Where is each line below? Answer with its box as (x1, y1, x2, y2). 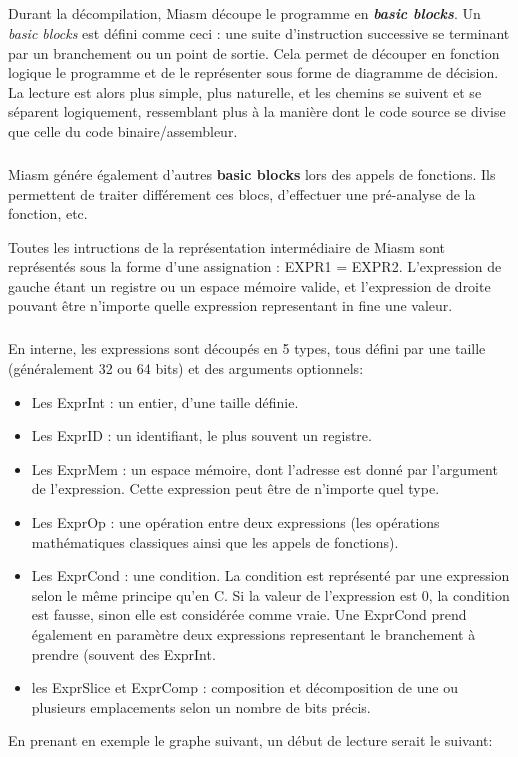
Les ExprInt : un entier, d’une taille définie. (31, 391, 299, 412)
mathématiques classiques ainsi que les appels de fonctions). (31, 531, 399, 552)
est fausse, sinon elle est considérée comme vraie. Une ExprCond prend (31, 604, 467, 625)
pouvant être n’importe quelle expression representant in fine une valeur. (8, 295, 453, 316)
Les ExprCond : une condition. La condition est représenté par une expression (31, 565, 510, 586)
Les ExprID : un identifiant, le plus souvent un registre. (31, 425, 372, 446)
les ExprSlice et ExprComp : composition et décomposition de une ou (31, 677, 458, 698)
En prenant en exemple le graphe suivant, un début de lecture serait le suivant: (8, 730, 493, 751)
